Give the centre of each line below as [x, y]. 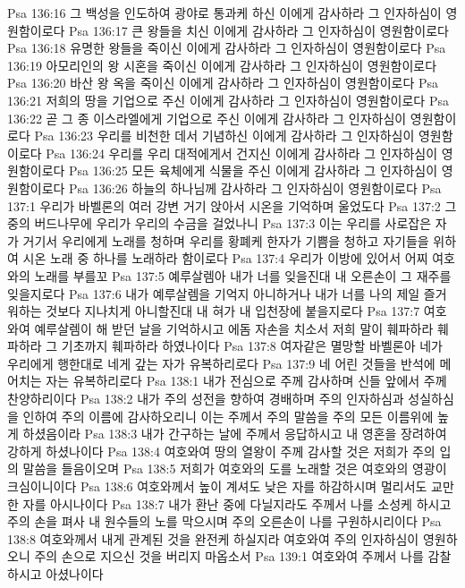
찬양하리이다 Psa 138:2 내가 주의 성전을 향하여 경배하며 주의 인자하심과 [206, 399]
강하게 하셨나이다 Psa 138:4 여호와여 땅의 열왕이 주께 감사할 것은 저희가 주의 [221, 451]
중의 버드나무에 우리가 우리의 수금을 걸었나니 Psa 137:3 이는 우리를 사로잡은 [220, 223]
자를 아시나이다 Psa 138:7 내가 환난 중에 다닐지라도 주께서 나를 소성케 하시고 [237, 503]
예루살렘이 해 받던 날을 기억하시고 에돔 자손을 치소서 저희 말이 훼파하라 [234, 328]
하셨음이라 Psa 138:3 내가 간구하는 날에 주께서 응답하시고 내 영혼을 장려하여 [235, 434]
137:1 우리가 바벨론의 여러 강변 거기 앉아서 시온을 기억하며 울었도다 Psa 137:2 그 [232, 205]
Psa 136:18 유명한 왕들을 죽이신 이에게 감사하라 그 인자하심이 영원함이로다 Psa [227, 48]
